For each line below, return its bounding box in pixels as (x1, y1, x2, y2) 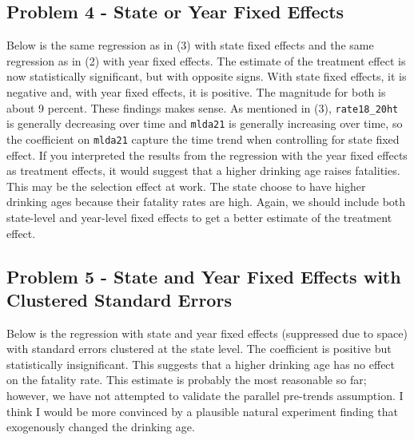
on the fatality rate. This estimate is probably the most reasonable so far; (6, 371, 367, 388)
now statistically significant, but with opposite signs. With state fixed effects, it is (6, 68, 407, 85)
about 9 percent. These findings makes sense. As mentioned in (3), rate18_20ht (6, 99, 399, 116)
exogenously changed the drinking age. (6, 418, 195, 435)
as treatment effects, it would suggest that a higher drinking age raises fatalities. (6, 162, 400, 179)
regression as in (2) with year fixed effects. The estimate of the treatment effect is (6, 52, 406, 69)
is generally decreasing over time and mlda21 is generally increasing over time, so (6, 115, 403, 132)
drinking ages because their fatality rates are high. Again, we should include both (6, 193, 406, 210)
